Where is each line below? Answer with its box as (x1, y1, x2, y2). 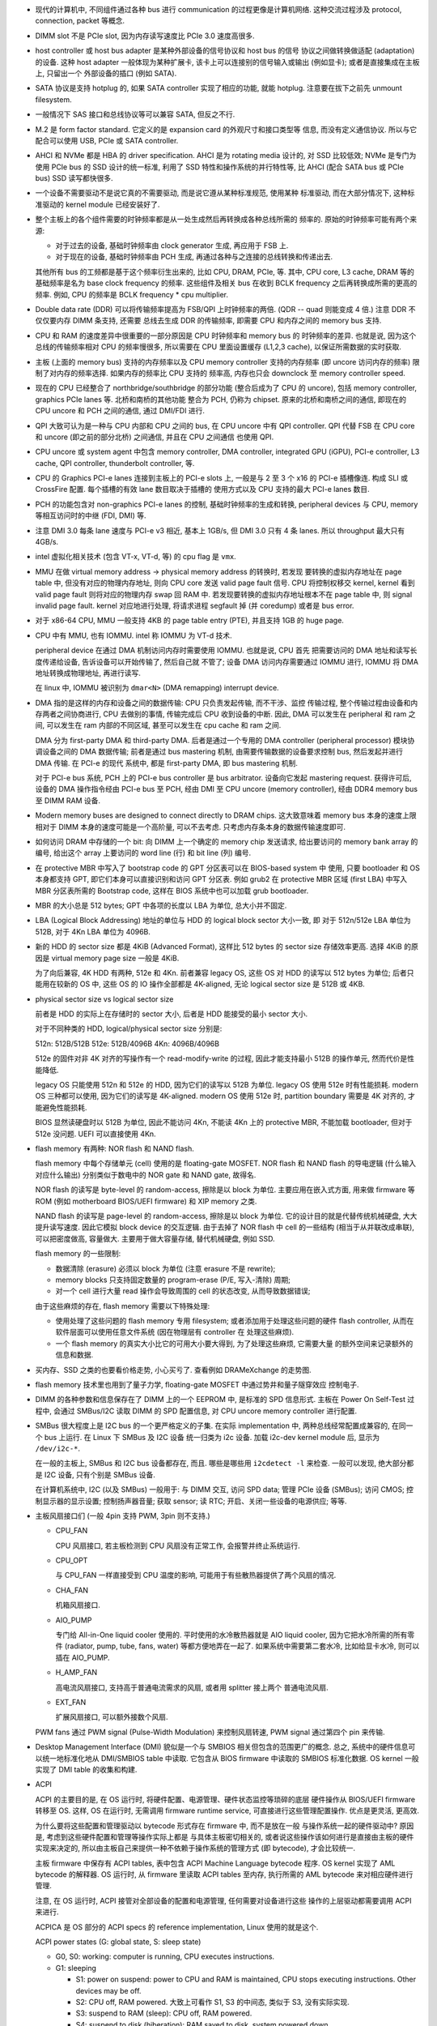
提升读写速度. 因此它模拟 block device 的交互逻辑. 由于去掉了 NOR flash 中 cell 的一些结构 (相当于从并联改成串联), (35, 1222, 414, 1232)
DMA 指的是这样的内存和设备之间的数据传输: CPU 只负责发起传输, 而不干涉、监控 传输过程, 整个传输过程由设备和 (35, 698, 411, 707)
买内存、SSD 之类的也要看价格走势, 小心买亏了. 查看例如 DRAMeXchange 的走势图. (35, 1365, 312, 1374)
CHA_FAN (55, 1585, 89, 1595)
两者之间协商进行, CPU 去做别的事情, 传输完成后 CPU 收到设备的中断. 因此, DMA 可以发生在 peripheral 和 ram (41, 709, 407, 719)
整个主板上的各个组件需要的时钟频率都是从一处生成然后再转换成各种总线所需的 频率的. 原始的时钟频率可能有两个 (35, 215, 410, 224)
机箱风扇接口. (55, 1601, 101, 1610)
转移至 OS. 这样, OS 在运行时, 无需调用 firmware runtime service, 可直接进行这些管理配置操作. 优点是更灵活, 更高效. (35, 1806, 420, 1815)
